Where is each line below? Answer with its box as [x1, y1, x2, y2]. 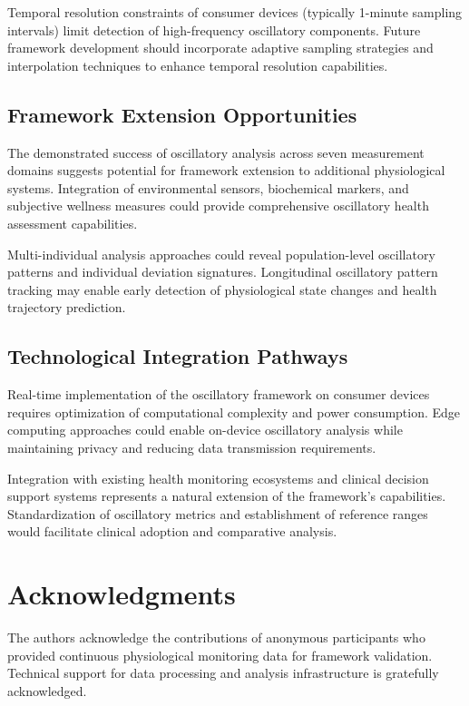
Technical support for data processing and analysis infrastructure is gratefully [7, 663, 439, 682]
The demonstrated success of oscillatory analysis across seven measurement [7, 142, 425, 162]
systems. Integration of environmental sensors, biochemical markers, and [7, 178, 409, 197]
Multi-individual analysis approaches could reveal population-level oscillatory [7, 244, 435, 263]
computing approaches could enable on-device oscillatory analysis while [7, 420, 403, 439]
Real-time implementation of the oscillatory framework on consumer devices [7, 385, 430, 404]
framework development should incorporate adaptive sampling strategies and [7, 38, 434, 57]
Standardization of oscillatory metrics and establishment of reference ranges [7, 504, 428, 523]
